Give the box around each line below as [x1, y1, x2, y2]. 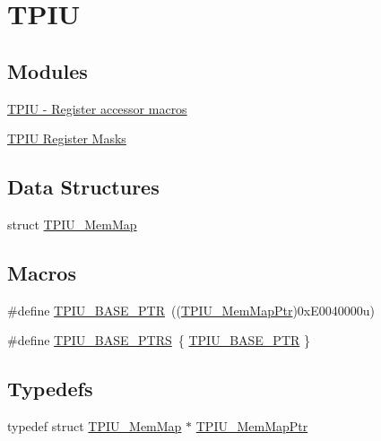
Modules [7, 56, 88, 84]
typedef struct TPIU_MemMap [7, 417, 182, 436]
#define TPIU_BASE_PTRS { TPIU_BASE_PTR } [7, 331, 310, 350]
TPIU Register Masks [7, 129, 126, 148]
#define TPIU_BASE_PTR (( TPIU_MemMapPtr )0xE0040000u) [7, 300, 376, 319]
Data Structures [7, 173, 160, 201]
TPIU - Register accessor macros [7, 99, 187, 117]
